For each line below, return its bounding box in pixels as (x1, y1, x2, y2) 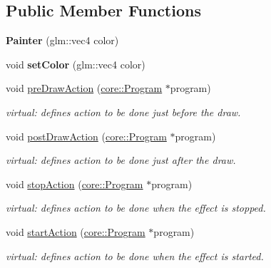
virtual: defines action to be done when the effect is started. (6, 248, 264, 263)
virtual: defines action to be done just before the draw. (6, 104, 241, 119)
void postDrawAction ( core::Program (6, 128, 167, 143)
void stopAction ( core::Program (6, 176, 143, 191)
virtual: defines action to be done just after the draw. (6, 153, 236, 167)
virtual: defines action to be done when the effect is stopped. (6, 200, 266, 215)
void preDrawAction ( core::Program (6, 81, 163, 96)
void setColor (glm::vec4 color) (6, 56, 145, 71)
